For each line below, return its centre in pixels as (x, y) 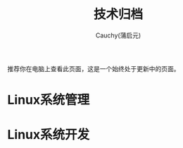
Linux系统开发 (49, 135)
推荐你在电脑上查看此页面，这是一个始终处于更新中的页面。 (94, 68)
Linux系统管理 (49, 100)
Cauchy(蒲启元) (118, 35)
